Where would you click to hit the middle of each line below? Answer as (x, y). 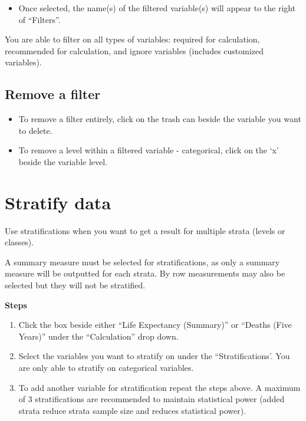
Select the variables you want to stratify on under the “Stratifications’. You (154, 356)
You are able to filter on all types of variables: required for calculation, (132, 39)
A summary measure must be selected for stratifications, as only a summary (142, 262)
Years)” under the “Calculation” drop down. (98, 336)
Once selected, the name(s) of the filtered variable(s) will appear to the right (157, 8)
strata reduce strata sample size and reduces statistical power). (132, 410)
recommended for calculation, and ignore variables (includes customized (134, 50)
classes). (19, 242)
